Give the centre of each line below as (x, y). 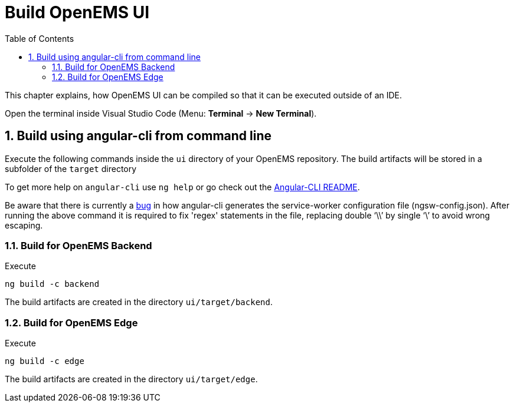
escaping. (24, 225)
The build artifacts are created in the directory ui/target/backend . (139, 302)
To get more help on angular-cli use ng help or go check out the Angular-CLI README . (182, 187)
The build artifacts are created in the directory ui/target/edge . (131, 379)
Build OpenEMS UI (77, 12)
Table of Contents (40, 38)
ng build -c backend (52, 284)
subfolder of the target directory (71, 168)
